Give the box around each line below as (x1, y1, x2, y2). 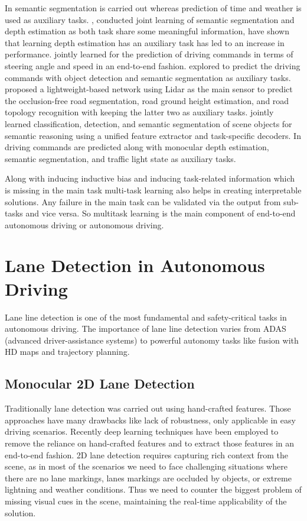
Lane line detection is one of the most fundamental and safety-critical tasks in (5, 310, 287, 323)
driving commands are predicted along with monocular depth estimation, (5, 141, 269, 153)
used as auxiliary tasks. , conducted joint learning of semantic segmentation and (5, 13, 295, 25)
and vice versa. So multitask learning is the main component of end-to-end (25, 207, 296, 219)
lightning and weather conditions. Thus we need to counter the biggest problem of (5, 483, 302, 496)
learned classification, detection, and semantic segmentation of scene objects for (5, 117, 292, 130)
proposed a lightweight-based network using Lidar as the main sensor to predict (5, 83, 293, 95)
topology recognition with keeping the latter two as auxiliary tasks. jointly (5, 106, 274, 118)
